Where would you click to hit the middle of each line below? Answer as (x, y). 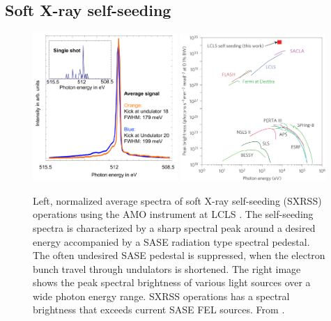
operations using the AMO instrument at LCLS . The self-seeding (173, 214)
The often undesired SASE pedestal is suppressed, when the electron (179, 255)
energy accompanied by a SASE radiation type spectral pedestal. (171, 241)
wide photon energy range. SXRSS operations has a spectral (161, 296)
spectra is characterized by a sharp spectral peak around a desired (174, 227)
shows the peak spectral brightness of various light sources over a (172, 282)
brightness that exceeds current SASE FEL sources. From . (159, 310)
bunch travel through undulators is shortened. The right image (167, 268)
